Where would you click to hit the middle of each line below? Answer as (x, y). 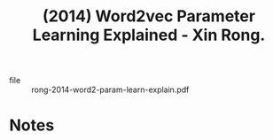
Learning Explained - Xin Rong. (149, 35)
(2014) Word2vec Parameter (149, 16)
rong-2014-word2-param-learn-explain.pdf (110, 89)
